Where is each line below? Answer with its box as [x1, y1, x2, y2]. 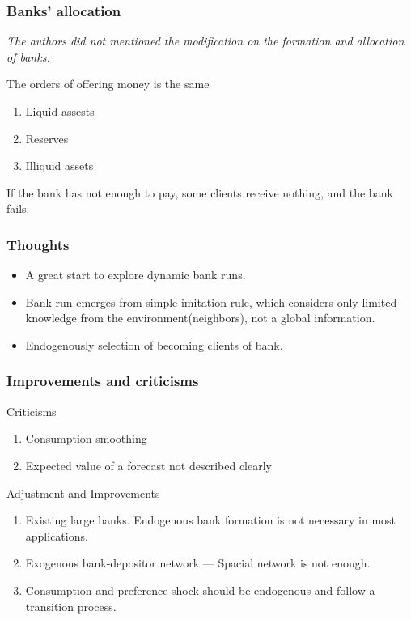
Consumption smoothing [25, 430, 147, 447]
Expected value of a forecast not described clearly [25, 457, 272, 473]
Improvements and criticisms [6, 371, 199, 391]
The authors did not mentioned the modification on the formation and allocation [6, 32, 405, 49]
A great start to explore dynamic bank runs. [25, 266, 246, 283]
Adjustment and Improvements [6, 484, 160, 501]
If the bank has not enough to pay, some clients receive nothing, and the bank [6, 184, 393, 201]
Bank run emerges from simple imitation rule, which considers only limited [25, 293, 397, 310]
